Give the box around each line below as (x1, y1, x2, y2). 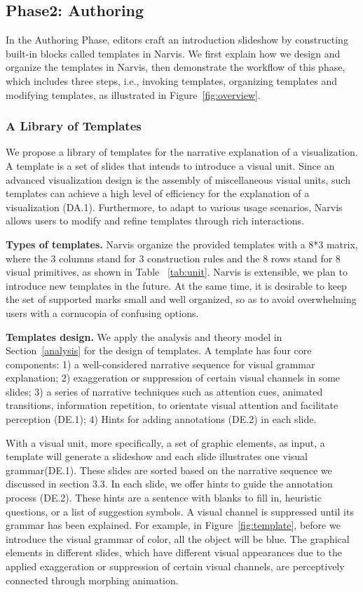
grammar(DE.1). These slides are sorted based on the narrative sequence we (6, 462, 332, 477)
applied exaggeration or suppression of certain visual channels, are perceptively (6, 559, 345, 574)
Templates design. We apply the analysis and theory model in (6, 329, 282, 344)
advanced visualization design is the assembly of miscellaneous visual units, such (6, 172, 350, 187)
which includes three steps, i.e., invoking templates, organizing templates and (6, 73, 337, 88)
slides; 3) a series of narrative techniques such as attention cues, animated (6, 384, 323, 398)
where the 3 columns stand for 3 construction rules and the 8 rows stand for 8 (6, 250, 341, 265)
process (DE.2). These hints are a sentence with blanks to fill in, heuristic (6, 490, 322, 505)
